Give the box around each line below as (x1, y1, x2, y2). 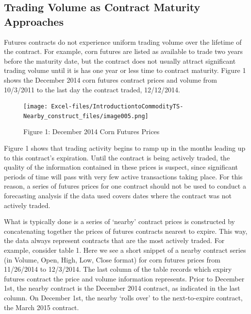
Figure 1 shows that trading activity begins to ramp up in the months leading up (4, 143, 246, 153)
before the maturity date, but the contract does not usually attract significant (4, 55, 236, 66)
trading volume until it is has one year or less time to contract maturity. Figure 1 (4, 65, 246, 75)
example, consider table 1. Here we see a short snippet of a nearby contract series (4, 245, 246, 255)
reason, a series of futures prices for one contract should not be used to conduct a (4, 181, 246, 191)
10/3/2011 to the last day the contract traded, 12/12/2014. (4, 84, 180, 94)
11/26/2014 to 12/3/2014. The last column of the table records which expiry (4, 264, 232, 274)
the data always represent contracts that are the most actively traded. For (4, 235, 225, 245)
